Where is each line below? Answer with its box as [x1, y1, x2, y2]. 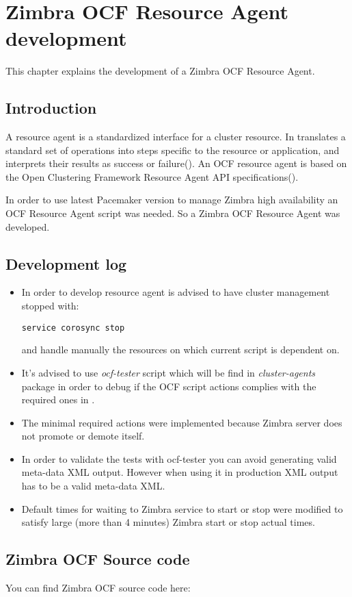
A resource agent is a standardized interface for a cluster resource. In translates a [5, 129, 346, 144]
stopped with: [21, 298, 79, 313]
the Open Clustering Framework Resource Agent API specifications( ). [5, 169, 299, 183]
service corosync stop [21, 322, 125, 333]
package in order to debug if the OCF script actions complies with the [21, 379, 316, 393]
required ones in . [21, 392, 95, 407]
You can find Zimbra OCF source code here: [5, 581, 191, 595]
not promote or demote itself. [21, 429, 145, 443]
